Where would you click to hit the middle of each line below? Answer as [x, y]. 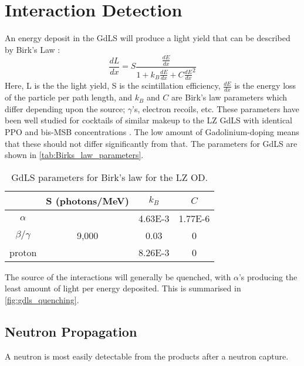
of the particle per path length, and [69, 97]
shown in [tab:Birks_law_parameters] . [74, 155]
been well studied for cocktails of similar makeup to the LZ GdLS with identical [149, 120]
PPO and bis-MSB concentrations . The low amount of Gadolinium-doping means [152, 131]
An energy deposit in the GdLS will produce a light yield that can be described [148, 38]
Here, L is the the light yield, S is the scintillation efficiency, [113, 85]
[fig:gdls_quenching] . [42, 299]
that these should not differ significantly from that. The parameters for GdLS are [151, 143]
